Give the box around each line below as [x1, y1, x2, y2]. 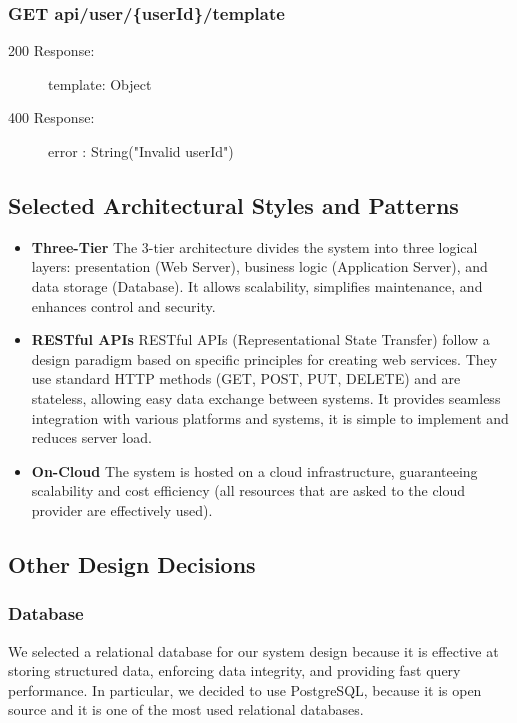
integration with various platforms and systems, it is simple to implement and [31, 407, 509, 428]
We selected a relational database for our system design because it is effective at [8, 640, 499, 661]
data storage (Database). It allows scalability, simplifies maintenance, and [31, 275, 483, 296]
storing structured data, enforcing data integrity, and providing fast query [8, 660, 461, 681]
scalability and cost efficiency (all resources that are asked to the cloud [31, 480, 466, 501]
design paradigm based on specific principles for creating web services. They [31, 348, 498, 369]
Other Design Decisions [8, 548, 256, 579]
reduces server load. [31, 427, 152, 448]
